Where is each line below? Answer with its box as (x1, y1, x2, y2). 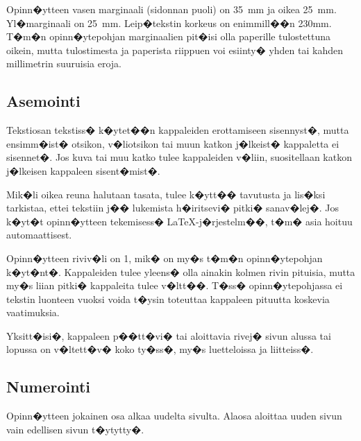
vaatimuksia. (6, 305, 60, 320)
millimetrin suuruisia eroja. (6, 56, 121, 71)
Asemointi (6, 90, 81, 112)
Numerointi (6, 376, 91, 397)
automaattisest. (6, 227, 72, 242)
